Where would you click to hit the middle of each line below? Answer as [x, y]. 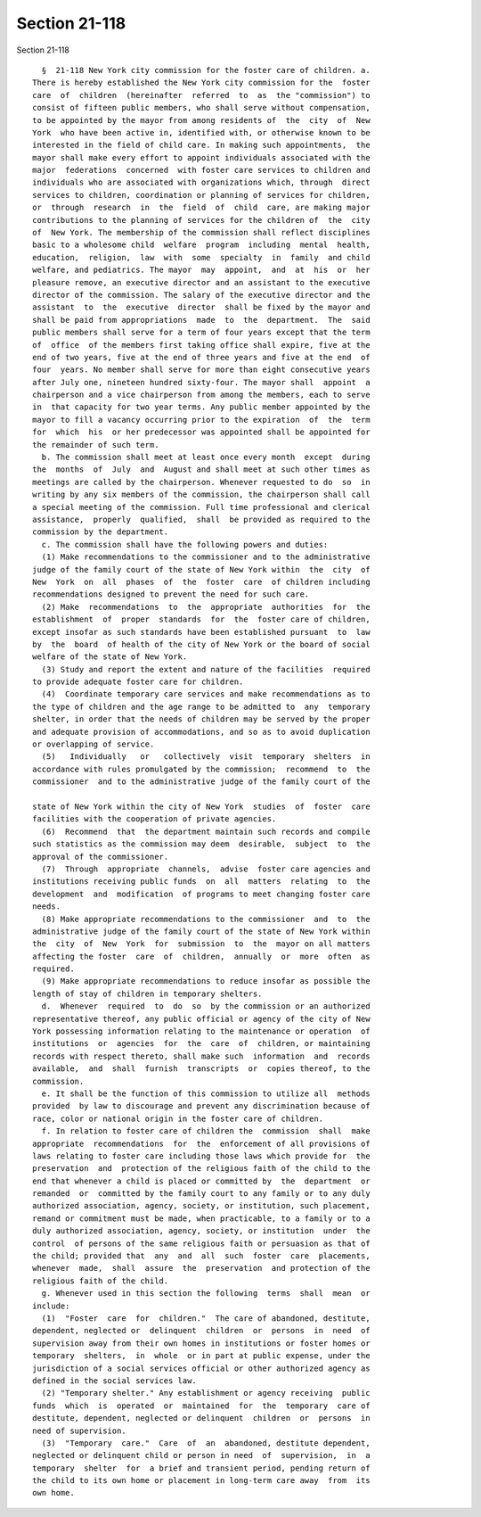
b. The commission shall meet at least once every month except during [206, 458]
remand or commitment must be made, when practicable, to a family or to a [201, 1218]
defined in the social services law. [115, 1381]
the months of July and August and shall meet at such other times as [201, 470]
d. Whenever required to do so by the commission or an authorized [206, 1006]
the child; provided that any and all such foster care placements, [201, 1256]
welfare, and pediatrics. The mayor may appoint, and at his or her [201, 270]
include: [51, 1306]
